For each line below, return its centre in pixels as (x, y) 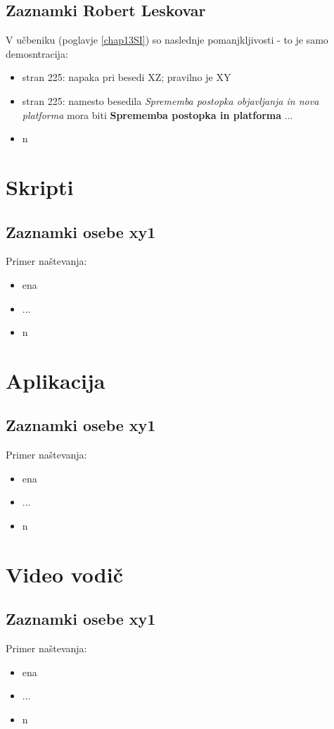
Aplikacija (56, 380)
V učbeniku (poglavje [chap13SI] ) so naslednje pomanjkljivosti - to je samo (167, 40)
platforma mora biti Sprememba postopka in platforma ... (158, 114)
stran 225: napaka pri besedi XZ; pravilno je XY (127, 77)
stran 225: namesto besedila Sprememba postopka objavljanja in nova (171, 100)
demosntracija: (37, 53)
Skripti (40, 186)
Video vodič (64, 574)
